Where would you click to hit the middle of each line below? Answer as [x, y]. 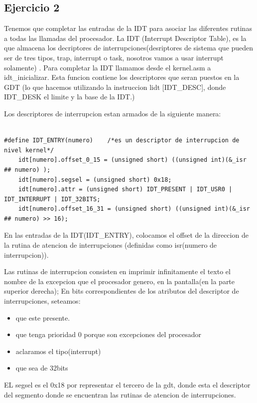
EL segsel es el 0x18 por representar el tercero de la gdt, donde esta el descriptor [127, 385]
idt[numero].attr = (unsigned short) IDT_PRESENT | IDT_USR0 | [125, 190]
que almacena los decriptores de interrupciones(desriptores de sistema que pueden [129, 48]
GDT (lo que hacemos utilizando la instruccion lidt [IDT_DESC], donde [115, 87]
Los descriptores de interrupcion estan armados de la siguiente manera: [113, 113]
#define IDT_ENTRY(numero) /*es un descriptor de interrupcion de [122, 141]
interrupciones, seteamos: [42, 301]
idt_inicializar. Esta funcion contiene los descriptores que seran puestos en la [122, 77]
